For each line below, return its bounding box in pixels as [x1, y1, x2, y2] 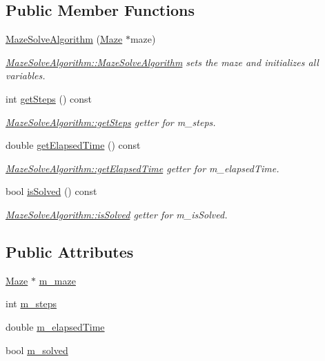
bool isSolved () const [6, 184, 97, 198]
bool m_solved [6, 342, 68, 357]
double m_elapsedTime [6, 319, 105, 333]
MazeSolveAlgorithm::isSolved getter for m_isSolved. [6, 207, 228, 221]
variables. [6, 68, 46, 83]
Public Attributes [6, 240, 134, 262]
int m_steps [6, 296, 57, 311]
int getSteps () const [6, 91, 92, 105]
